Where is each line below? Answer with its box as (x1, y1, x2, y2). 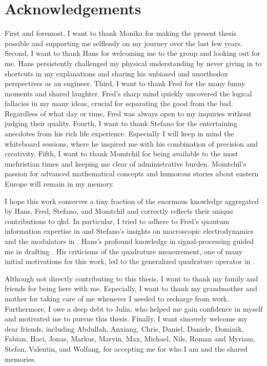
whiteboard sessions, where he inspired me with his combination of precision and (5, 138, 258, 149)
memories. (5, 353, 36, 364)
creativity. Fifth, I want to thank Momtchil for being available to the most (5, 148, 238, 159)
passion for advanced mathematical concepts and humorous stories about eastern (5, 168, 259, 179)
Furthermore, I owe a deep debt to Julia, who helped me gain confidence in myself (5, 303, 263, 314)
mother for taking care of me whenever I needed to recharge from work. (5, 293, 230, 303)
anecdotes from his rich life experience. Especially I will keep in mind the (5, 128, 234, 139)
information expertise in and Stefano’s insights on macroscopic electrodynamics (5, 226, 254, 236)
